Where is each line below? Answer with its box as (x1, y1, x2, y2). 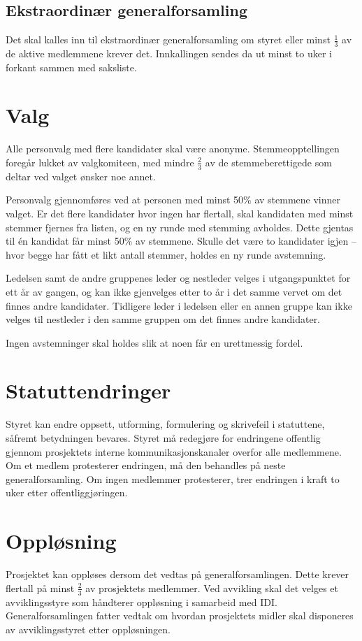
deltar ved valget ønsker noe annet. (6, 168, 156, 183)
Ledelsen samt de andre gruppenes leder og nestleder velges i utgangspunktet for (6, 271, 351, 285)
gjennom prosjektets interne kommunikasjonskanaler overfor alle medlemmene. (6, 444, 342, 459)
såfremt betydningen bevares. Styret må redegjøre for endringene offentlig (6, 431, 321, 445)
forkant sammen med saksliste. (6, 59, 137, 74)
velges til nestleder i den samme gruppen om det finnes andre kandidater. (6, 312, 321, 326)
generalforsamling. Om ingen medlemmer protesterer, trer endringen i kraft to (6, 471, 340, 486)
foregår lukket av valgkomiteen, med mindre (6, 154, 194, 169)
